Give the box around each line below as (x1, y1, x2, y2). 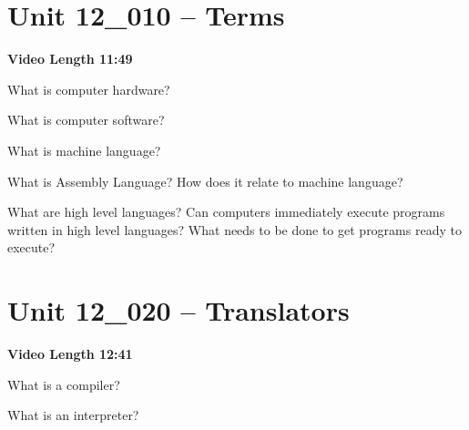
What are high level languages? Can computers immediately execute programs (7, 202, 445, 221)
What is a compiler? (7, 374, 120, 394)
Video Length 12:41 (7, 344, 133, 363)
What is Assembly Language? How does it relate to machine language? (7, 171, 403, 190)
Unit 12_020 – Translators (7, 292, 350, 329)
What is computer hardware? (7, 79, 170, 98)
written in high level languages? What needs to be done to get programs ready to (7, 220, 462, 239)
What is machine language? (7, 140, 161, 159)
